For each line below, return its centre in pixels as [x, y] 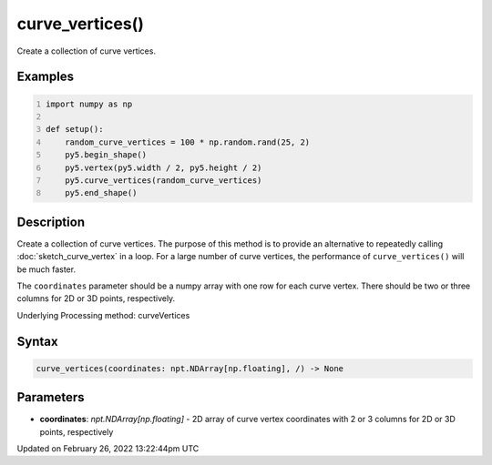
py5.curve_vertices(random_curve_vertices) [164, 180]
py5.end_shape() [101, 193]
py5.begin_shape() [106, 155]
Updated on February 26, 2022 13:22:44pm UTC [108, 449]
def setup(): [75, 129]
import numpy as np [89, 104]
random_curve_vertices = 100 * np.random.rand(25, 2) [188, 142]
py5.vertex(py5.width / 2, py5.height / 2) [164, 167]
